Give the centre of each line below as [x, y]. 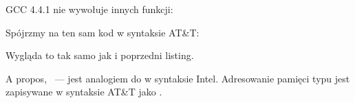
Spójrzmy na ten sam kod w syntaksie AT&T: [103, 32]
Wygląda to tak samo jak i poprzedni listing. [100, 55]
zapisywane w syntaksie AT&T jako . [84, 92]
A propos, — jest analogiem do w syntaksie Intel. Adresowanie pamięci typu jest [178, 78]
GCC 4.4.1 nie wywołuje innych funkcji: [89, 9]
